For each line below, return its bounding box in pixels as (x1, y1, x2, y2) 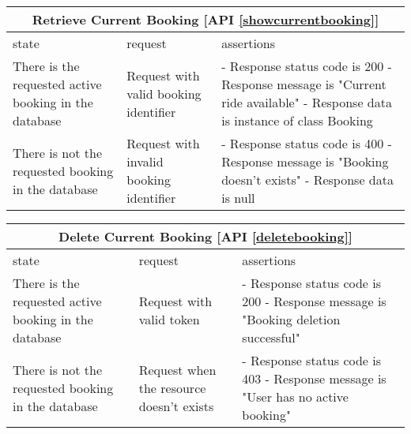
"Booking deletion (242, 310, 341, 328)
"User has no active (242, 387, 349, 406)
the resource (138, 378, 206, 397)
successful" (242, 328, 300, 346)
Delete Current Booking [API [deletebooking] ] (58, 227, 353, 245)
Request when (138, 360, 217, 379)
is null (221, 189, 255, 207)
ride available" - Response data (221, 93, 392, 111)
